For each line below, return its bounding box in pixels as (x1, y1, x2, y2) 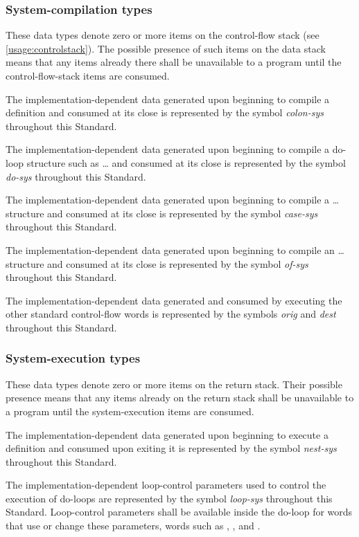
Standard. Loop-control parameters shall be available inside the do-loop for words (6, 504, 353, 519)
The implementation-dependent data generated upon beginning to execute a (6, 427, 329, 442)
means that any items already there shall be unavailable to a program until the (6, 55, 342, 69)
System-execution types (6, 349, 141, 367)
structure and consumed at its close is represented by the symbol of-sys (6, 256, 308, 271)
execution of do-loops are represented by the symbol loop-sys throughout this (6, 491, 333, 505)
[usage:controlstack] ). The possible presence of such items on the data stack (6, 41, 326, 55)
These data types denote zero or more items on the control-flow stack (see (6, 28, 319, 42)
